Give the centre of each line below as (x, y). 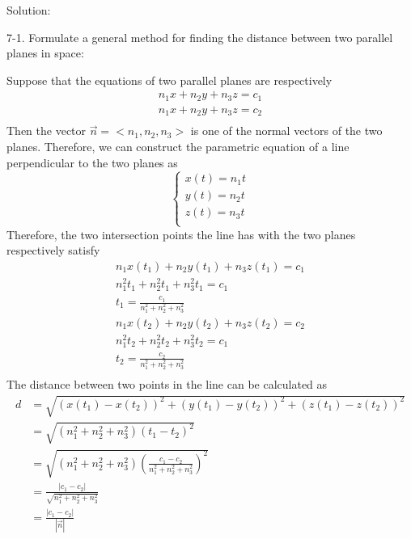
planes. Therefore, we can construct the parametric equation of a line (178, 146)
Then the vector (47, 131)
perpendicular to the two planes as (92, 162)
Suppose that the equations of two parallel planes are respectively (169, 80)
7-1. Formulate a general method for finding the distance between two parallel (200, 37)
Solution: (29, 10)
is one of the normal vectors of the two (286, 131)
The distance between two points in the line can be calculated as (167, 383)
